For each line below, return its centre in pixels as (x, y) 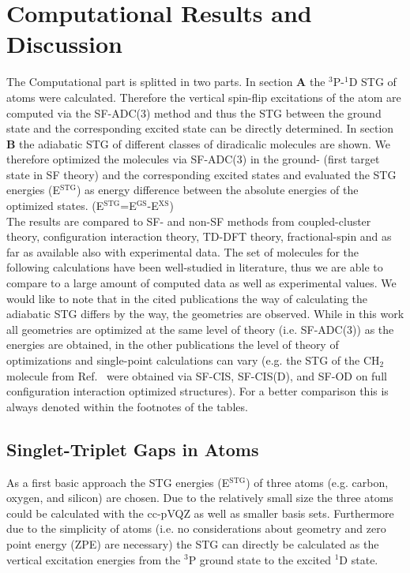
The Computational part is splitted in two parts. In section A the (166, 82)
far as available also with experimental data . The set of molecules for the (183, 251)
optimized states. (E (55, 206)
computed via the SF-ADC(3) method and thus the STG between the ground (194, 112)
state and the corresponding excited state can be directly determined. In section (200, 128)
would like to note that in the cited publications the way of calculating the (187, 298)
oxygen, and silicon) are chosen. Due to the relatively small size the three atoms (200, 498)
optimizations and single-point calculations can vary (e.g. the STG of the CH (193, 360)
